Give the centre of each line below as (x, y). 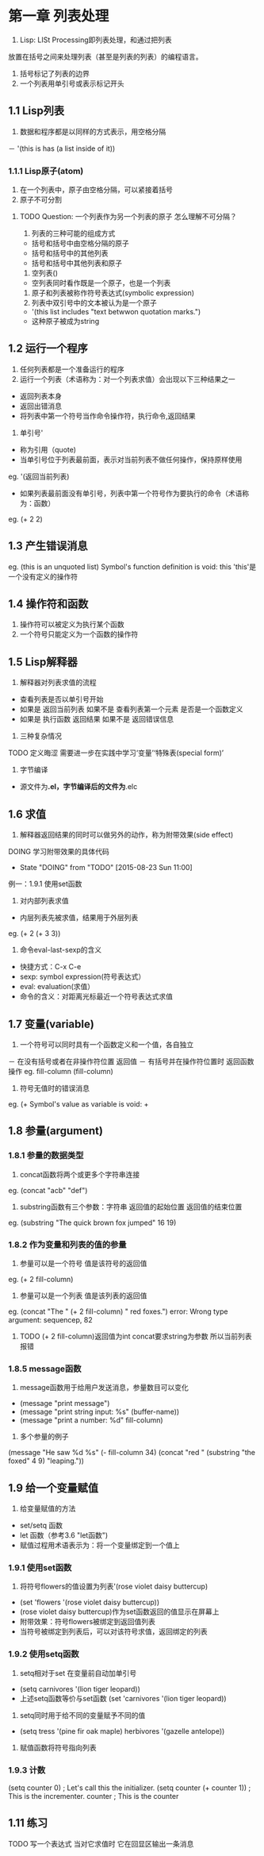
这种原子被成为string (65, 322)
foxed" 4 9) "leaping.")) (46, 1461)
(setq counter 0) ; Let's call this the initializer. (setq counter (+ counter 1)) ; (130, 1788)
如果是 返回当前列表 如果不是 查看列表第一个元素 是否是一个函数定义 (131, 709)
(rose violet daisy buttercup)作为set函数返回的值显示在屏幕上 (119, 1611)
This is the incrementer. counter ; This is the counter (94, 1796)
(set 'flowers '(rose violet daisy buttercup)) (90, 1602)
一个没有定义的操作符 (43, 576)
